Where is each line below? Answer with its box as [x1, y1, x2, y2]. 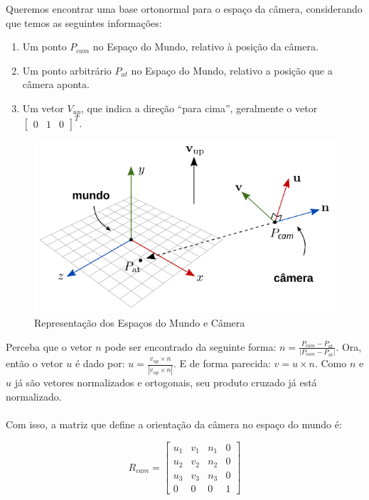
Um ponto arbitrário [22, 62, 112, 77]
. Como [314, 356, 347, 371]
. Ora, [336, 339, 362, 354]
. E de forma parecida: [173, 356, 271, 371]
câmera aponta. [22, 77, 90, 92]
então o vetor [6, 356, 63, 371]
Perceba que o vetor [6, 339, 92, 354]
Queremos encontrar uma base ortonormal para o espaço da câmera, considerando [6, 1, 363, 16]
